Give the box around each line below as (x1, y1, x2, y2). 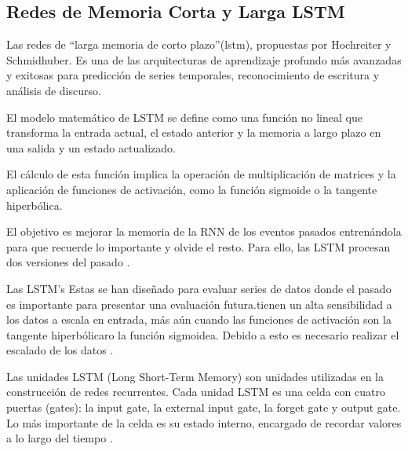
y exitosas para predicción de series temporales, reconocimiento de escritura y (6, 67, 380, 83)
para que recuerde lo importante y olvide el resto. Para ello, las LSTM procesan (6, 238, 391, 255)
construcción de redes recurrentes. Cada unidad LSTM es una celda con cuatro (6, 383, 385, 400)
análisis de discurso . (6, 82, 101, 98)
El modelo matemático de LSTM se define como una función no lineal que (6, 108, 362, 125)
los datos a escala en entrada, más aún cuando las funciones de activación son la (6, 311, 392, 328)
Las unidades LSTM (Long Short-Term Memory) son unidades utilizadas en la (6, 368, 384, 384)
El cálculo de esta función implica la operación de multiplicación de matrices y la (6, 166, 396, 182)
